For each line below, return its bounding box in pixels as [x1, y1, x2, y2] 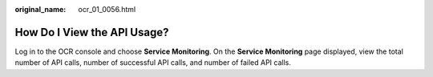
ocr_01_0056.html [78, 5, 136, 14]
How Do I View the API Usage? [14, 25, 169, 39]
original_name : [14, 5, 67, 14]
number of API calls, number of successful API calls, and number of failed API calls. [14, 58, 292, 67]
